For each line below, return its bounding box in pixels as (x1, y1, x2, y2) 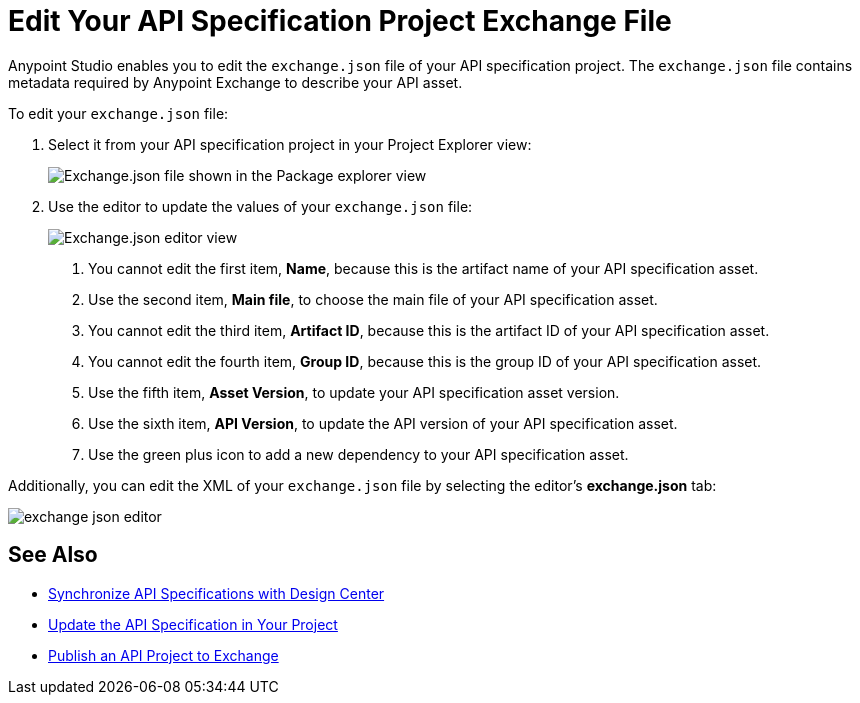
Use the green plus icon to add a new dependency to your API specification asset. (88, 445, 629, 463)
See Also (8, 542, 98, 568)
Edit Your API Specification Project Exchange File (8, 4, 672, 38)
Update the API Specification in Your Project (48, 615, 338, 633)
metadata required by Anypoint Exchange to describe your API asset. (8, 73, 463, 91)
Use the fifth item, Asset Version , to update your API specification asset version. (88, 383, 620, 401)
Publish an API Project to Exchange (48, 646, 279, 664)
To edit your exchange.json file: (8, 104, 229, 122)
